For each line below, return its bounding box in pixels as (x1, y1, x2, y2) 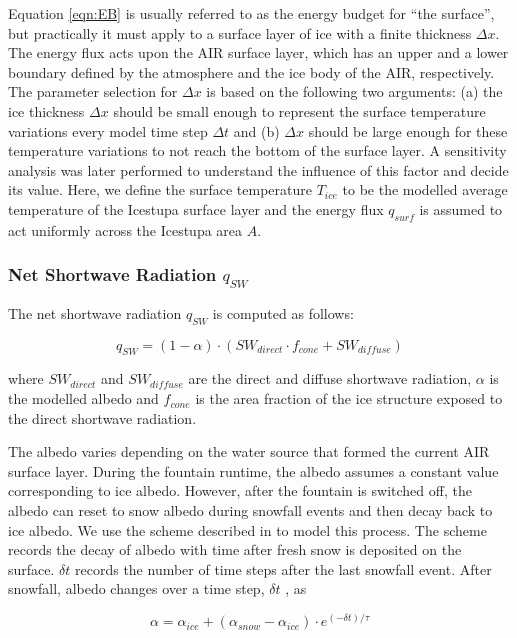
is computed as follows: (212, 302, 354, 323)
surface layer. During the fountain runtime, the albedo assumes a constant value (8, 460, 499, 481)
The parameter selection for (8, 81, 178, 102)
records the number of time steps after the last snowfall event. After (75, 558, 492, 579)
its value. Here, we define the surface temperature (8, 179, 312, 200)
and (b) (233, 120, 280, 141)
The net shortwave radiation (8, 302, 182, 323)
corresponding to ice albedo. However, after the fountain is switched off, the (8, 480, 472, 501)
